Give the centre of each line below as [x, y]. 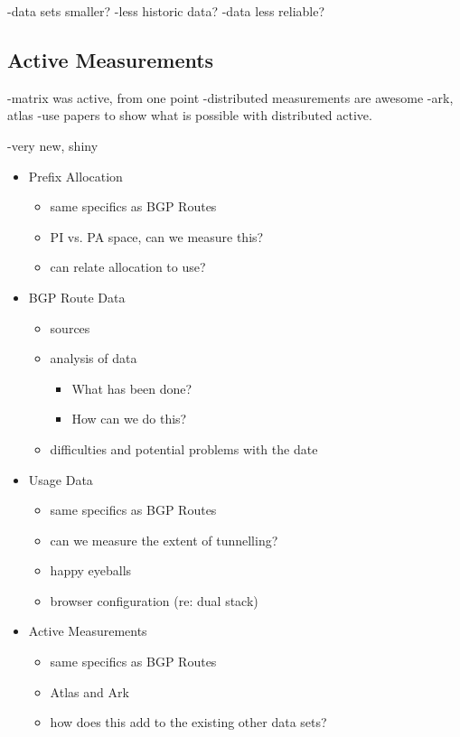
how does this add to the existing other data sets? [188, 722]
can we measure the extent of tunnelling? [164, 540]
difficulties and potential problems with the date [184, 448]
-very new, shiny [53, 145]
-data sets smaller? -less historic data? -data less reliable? [166, 11]
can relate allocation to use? [128, 267]
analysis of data [94, 358]
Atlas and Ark [89, 691]
